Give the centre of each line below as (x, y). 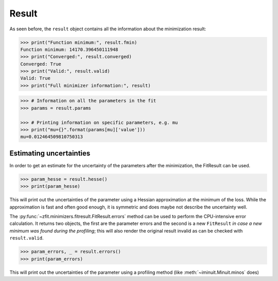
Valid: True (36, 78)
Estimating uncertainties (50, 153)
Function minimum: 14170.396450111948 (69, 49)
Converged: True (41, 64)
